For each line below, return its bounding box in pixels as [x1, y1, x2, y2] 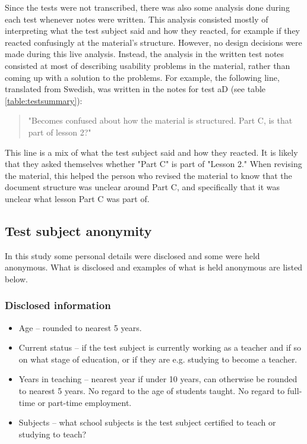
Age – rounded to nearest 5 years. [18, 321, 142, 333]
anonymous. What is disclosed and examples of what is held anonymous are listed [5, 261, 303, 273]
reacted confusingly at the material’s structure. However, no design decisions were [5, 36, 302, 48]
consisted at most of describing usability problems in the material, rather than [5, 59, 290, 71]
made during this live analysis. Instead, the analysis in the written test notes [5, 48, 284, 60]
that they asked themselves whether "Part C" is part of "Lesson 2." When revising [5, 158, 302, 170]
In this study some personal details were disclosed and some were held [5, 249, 260, 262]
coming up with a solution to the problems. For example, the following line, [5, 71, 280, 83]
